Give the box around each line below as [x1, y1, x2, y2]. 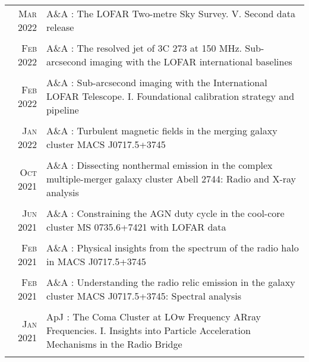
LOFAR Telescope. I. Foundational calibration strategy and [46, 89, 295, 103]
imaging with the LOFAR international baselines [89, 55, 292, 68]
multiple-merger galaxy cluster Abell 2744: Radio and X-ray [46, 172, 297, 185]
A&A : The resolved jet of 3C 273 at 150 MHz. [46, 41, 242, 55]
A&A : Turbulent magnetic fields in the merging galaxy [46, 124, 278, 137]
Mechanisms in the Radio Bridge [46, 337, 182, 351]
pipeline [46, 103, 79, 117]
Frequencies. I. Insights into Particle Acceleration [46, 323, 251, 337]
